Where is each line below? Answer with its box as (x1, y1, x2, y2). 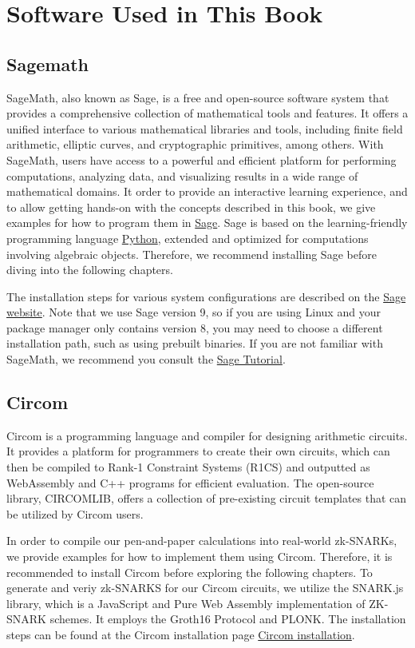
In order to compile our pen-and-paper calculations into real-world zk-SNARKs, (6, 532, 397, 549)
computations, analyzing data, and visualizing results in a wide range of (6, 167, 358, 184)
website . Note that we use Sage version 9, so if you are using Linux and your (6, 304, 381, 320)
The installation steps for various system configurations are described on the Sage (6, 288, 406, 304)
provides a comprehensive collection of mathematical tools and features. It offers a (6, 105, 409, 121)
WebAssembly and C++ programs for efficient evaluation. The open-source (6, 474, 374, 491)
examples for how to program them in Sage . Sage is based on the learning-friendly (6, 214, 408, 231)
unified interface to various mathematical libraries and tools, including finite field (6, 120, 403, 137)
